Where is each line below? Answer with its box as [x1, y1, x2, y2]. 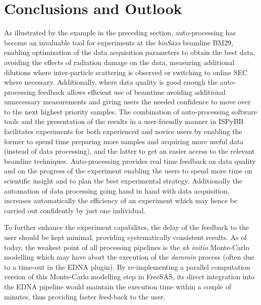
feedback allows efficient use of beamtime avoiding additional [38, 86, 226, 97]
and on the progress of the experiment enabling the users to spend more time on [4, 165, 252, 176]
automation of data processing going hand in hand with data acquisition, [4, 185, 230, 196]
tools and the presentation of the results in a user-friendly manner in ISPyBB [4, 116, 244, 127]
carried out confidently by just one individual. [4, 205, 146, 215]
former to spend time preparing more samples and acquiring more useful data [4, 136, 244, 146]
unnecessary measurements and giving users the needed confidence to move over [4, 96, 251, 107]
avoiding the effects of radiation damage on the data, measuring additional [4, 56, 235, 67]
